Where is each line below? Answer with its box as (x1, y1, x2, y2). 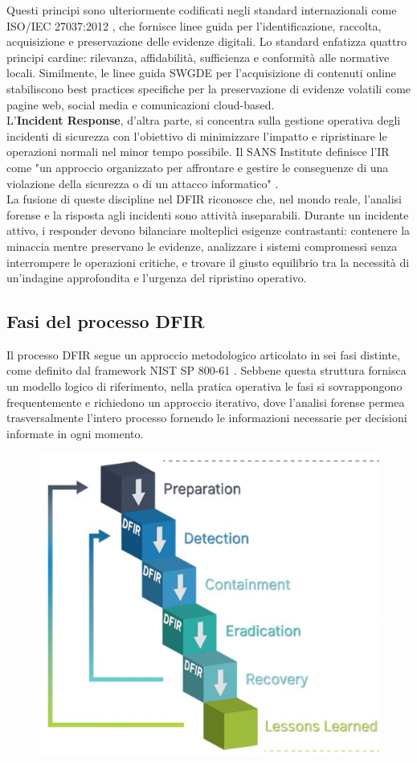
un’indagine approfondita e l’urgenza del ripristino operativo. (6, 269, 307, 286)
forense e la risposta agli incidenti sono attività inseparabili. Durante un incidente (6, 206, 409, 223)
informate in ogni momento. (6, 425, 144, 441)
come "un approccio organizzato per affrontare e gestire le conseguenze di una (6, 158, 389, 175)
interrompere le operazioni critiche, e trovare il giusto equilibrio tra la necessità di (6, 253, 410, 270)
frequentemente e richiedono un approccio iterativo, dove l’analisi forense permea (6, 393, 405, 410)
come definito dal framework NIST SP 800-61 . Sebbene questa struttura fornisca (6, 362, 407, 379)
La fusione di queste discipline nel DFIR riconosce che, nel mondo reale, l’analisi (6, 191, 402, 207)
